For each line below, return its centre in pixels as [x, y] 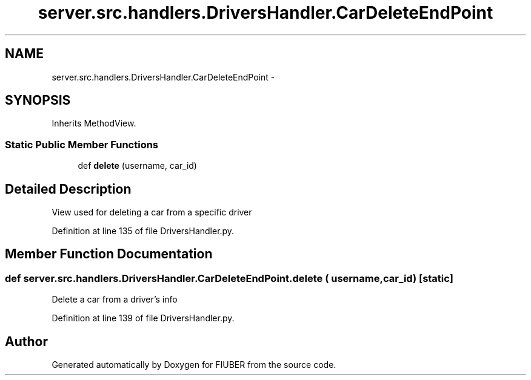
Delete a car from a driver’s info [115, 300]
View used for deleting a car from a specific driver [152, 212]
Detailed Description [68, 189]
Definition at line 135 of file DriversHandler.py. [143, 231]
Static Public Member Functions [82, 144]
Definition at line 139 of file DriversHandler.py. [143, 318]
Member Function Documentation [109, 254]
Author [26, 341]
